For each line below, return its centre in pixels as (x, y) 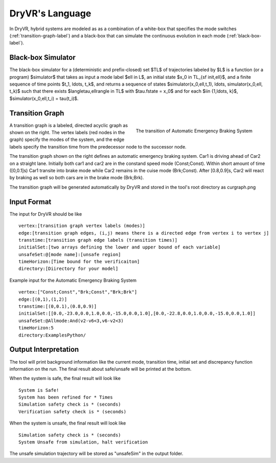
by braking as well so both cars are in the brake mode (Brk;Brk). (77, 178)
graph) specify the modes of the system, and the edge (67, 140)
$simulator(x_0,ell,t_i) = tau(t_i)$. (44, 98)
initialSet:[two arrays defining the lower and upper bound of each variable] (120, 247)
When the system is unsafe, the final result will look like (68, 423)
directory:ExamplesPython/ (52, 335)
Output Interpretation (44, 350)
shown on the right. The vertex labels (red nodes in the (67, 133)
